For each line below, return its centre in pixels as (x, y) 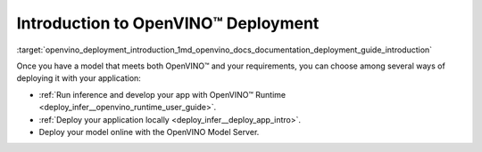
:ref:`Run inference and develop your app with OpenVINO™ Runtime (162, 94)
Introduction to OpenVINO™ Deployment (168, 23)
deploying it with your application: (79, 78)
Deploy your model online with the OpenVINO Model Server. (149, 132)
